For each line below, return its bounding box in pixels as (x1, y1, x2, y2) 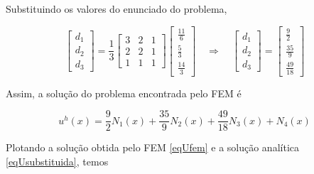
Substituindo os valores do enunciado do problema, (6, 1, 227, 16)
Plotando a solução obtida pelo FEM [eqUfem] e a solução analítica (6, 140, 299, 155)
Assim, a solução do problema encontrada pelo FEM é (6, 85, 242, 100)
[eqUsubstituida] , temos (6, 153, 109, 168)
